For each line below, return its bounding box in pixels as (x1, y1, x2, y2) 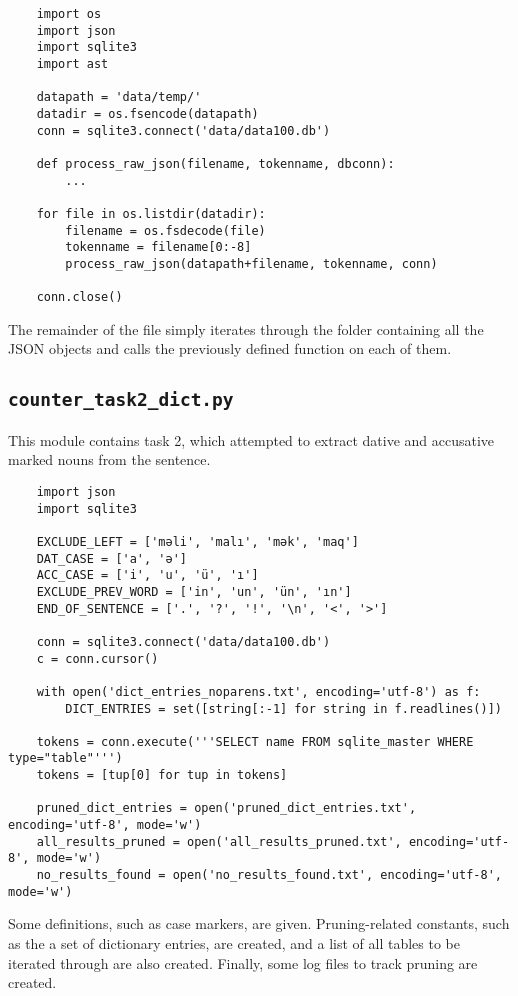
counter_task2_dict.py (8, 389, 234, 411)
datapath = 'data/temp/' (36, 90, 202, 105)
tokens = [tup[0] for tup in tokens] (36, 768, 288, 783)
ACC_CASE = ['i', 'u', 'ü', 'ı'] (36, 568, 259, 583)
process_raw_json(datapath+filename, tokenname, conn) (65, 256, 438, 271)
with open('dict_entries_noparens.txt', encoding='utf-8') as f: (36, 684, 481, 699)
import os (36, 7, 102, 21)
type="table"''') (8, 751, 123, 766)
